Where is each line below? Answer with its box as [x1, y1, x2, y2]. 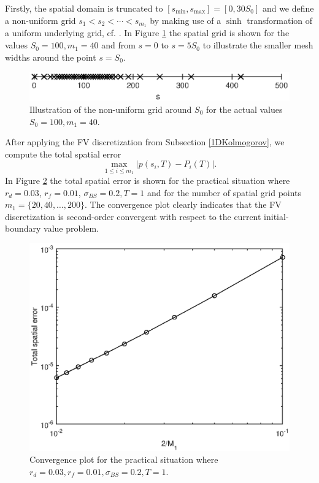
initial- [264, 210, 289, 222]
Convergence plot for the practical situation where [29, 453, 218, 466]
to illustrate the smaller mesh [202, 39, 313, 51]
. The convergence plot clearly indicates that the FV [85, 198, 282, 211]
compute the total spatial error [5, 147, 121, 160]
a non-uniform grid [5, 13, 76, 26]
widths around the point [5, 50, 96, 63]
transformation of [247, 13, 313, 26]
